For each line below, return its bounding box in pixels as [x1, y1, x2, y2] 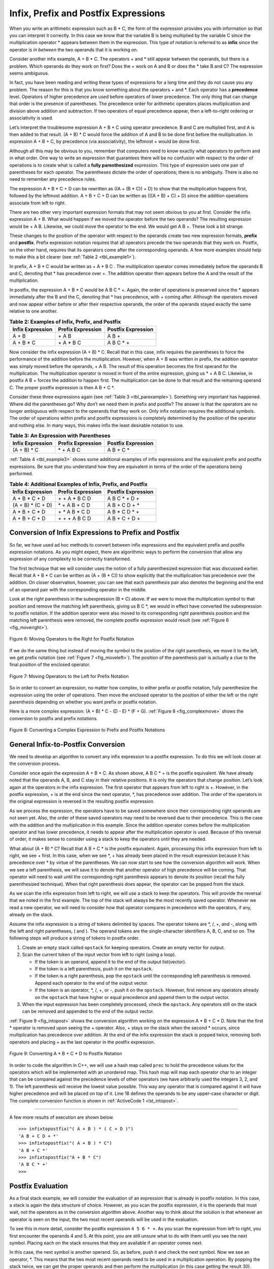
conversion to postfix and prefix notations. [9, 715, 98, 721]
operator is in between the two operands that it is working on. [9, 46, 138, 53]
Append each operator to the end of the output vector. [35, 980, 149, 986]
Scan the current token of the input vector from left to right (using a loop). [22, 952, 176, 958]
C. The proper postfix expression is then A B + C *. [9, 384, 115, 390]
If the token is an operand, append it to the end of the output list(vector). [35, 958, 186, 964]
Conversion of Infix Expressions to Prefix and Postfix [9, 528, 180, 537]
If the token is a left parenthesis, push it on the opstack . [35, 965, 153, 972]
